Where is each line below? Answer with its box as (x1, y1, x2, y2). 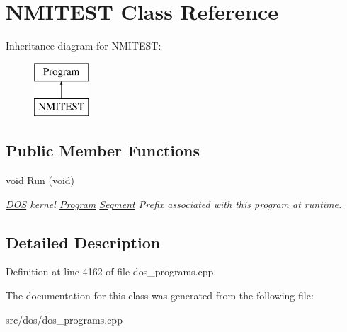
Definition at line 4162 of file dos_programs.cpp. (6, 264, 217, 279)
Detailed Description (6, 231, 161, 253)
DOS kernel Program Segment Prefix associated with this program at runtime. (6, 196, 342, 211)
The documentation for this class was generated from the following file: (6, 288, 314, 303)
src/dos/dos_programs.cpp (6, 311, 123, 326)
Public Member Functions (6, 139, 200, 161)
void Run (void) (6, 173, 75, 188)
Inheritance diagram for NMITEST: (6, 38, 161, 53)
